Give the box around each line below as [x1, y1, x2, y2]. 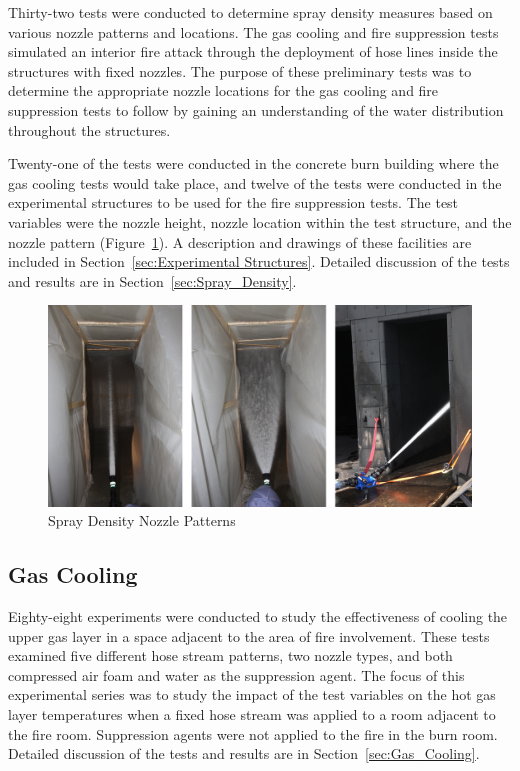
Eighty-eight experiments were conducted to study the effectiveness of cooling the [8, 605, 508, 626]
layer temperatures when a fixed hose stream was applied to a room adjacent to [8, 703, 496, 724]
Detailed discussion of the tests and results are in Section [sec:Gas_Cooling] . [8, 743, 480, 764]
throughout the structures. [8, 119, 171, 140]
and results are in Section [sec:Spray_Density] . [8, 270, 297, 291]
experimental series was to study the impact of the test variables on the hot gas [8, 684, 496, 705]
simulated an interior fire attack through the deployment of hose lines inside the [8, 41, 498, 62]
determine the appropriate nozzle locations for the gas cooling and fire [8, 80, 439, 101]
